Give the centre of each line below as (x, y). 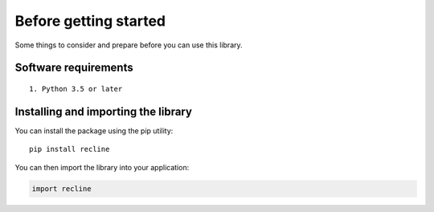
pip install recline (70, 149)
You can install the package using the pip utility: (94, 130)
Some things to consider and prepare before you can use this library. (129, 45)
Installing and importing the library (104, 111)
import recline (61, 188)
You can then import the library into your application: (102, 167)
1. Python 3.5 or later (76, 89)
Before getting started (90, 21)
